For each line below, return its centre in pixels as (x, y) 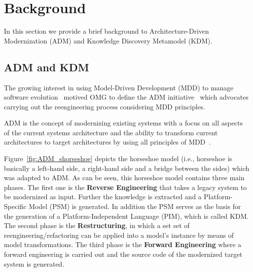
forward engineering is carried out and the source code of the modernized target (123, 254)
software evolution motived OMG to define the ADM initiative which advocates (126, 97)
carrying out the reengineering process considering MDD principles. (105, 106)
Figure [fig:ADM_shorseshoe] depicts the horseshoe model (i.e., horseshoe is (118, 158)
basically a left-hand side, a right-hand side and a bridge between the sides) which (127, 168)
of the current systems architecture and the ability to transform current (111, 132)
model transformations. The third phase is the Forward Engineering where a (123, 244)
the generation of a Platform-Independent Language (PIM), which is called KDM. (126, 216)
